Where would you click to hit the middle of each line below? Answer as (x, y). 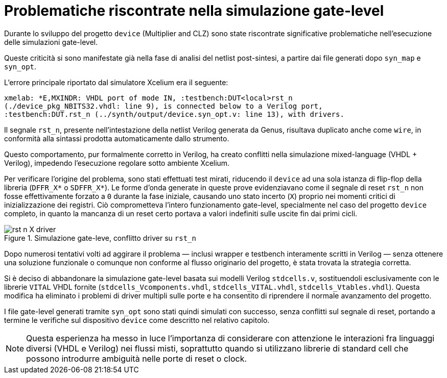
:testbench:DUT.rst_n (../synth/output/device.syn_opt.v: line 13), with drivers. (174, 114)
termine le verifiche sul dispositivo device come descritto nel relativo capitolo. (137, 320)
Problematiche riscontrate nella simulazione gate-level (194, 11)
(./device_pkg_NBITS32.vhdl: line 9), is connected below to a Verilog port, (163, 106)
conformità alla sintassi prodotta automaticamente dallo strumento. (117, 138)
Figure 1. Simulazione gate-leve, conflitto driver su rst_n (100, 238)
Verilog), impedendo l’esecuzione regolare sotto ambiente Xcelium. (117, 163)
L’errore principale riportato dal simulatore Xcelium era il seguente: (116, 82)
